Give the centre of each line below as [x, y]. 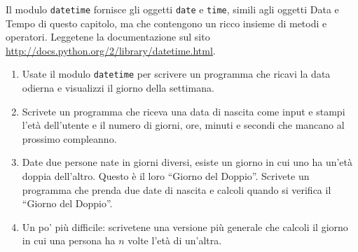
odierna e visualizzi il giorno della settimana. [118, 88]
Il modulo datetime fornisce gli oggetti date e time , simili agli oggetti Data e [172, 9]
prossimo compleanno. [69, 138]
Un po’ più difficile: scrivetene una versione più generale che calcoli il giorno [185, 226]
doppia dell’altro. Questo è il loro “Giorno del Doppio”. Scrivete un [166, 176]
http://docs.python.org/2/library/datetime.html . [111, 50]
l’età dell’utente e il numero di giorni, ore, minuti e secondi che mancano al [183, 125]
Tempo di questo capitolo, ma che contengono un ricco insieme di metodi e [166, 23]
